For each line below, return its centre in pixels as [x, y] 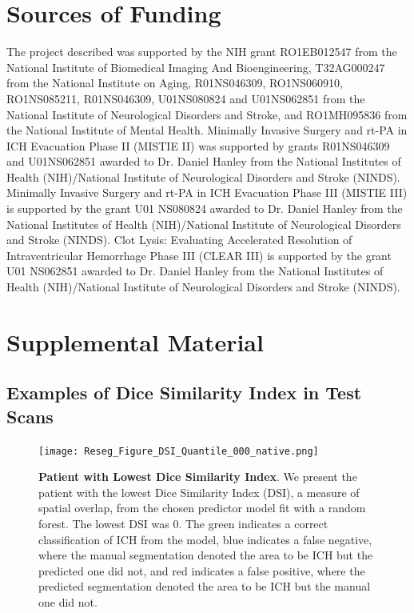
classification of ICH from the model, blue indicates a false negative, [205, 539]
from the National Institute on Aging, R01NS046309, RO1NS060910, [175, 83]
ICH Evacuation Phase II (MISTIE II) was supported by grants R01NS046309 [198, 145]
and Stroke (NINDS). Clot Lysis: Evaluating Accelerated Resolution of [179, 240]
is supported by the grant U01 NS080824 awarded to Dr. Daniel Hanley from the [205, 208]
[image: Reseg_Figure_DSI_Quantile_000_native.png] [179, 451]
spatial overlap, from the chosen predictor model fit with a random [202, 508]
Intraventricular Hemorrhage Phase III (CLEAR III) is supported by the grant [199, 255]
